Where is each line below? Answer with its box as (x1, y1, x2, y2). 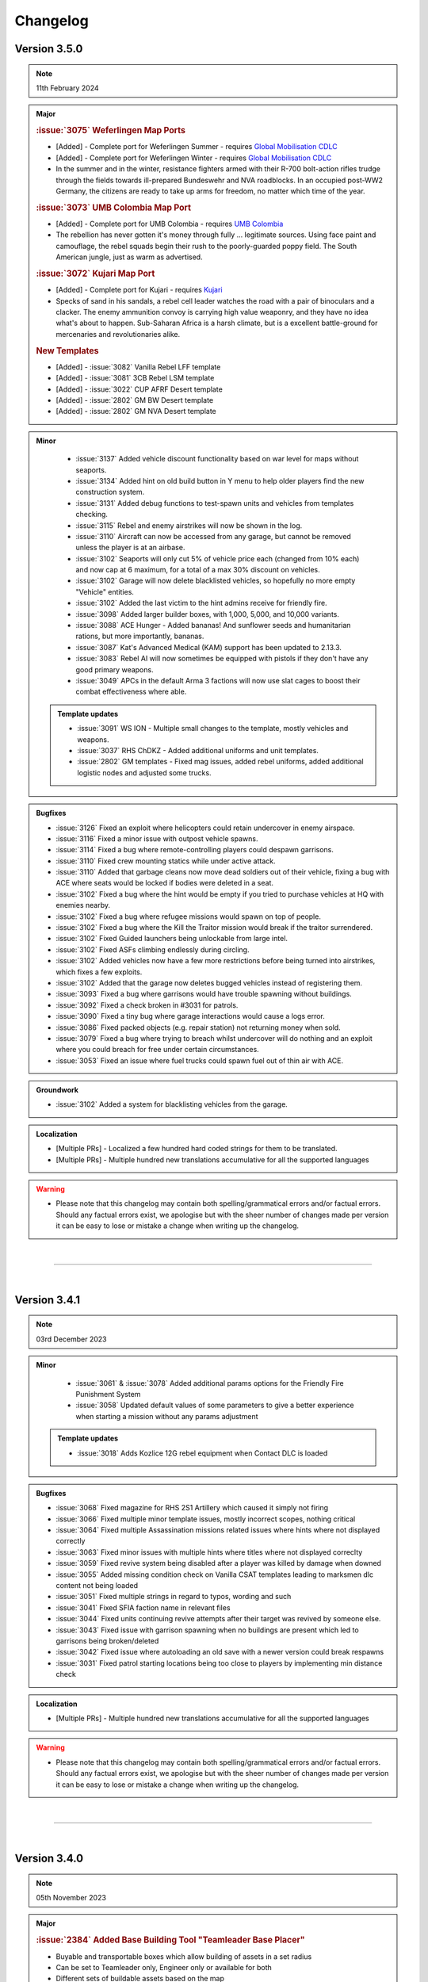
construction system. (75, 488, 145, 497)
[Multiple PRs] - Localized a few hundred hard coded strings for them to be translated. (55, 1144, 338, 1154)
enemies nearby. (55, 901, 111, 910)
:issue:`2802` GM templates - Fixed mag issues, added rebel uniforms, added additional (77, 757, 364, 767)
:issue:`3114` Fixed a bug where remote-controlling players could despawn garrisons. (55, 845, 334, 855)
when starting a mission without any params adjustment (75, 1411, 258, 1421)
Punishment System (75, 1389, 141, 1398)
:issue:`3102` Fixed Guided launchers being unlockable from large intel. (55, 934, 289, 943)
